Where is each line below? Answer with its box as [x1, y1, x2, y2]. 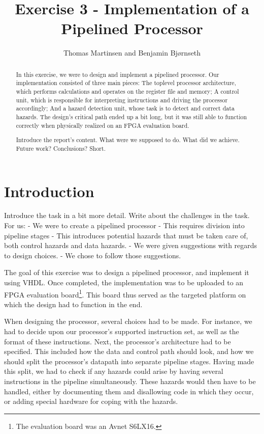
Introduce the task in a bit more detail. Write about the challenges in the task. [4, 210, 250, 221]
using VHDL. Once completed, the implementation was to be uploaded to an [4, 277, 244, 287]
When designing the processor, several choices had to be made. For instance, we [4, 316, 252, 327]
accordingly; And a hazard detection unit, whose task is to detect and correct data [16, 104, 235, 113]
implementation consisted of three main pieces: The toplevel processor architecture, [16, 78, 236, 87]
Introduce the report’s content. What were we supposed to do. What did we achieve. [16, 135, 240, 144]
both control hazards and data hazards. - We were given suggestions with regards [4, 240, 257, 251]
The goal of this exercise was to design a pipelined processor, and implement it [4, 267, 249, 278]
